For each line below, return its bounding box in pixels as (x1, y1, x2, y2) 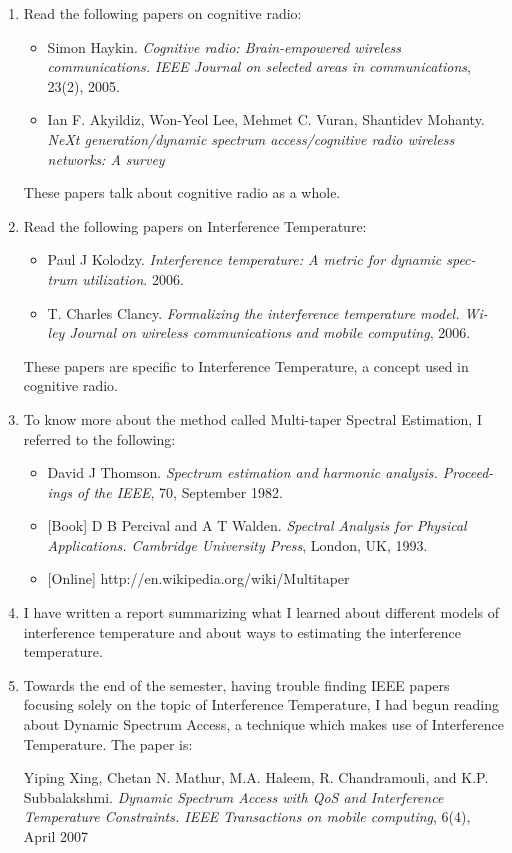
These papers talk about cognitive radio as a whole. (23, 182, 341, 203)
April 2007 (23, 826, 89, 846)
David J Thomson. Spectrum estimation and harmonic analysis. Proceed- (47, 462, 494, 483)
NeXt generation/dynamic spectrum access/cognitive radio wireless (47, 128, 455, 149)
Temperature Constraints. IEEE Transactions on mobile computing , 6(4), (23, 806, 471, 827)
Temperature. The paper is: (23, 733, 193, 754)
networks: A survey (47, 148, 165, 169)
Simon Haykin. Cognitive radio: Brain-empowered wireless (47, 36, 402, 57)
